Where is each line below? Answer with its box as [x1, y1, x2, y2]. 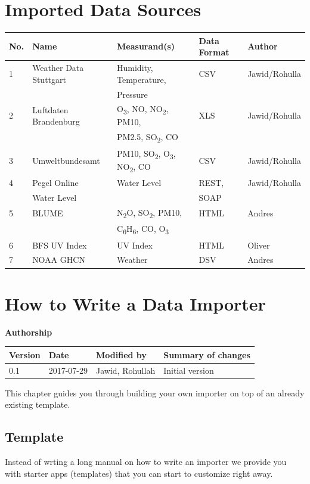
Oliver [247, 238, 270, 251]
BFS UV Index [32, 238, 87, 251]
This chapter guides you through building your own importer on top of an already [5, 386, 305, 399]
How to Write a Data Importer [5, 291, 266, 315]
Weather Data [32, 61, 84, 74]
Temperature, [117, 73, 166, 85]
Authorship [5, 325, 52, 338]
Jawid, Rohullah [95, 364, 156, 376]
